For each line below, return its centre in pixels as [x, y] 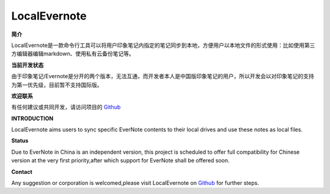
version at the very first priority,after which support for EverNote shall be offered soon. [120, 160]
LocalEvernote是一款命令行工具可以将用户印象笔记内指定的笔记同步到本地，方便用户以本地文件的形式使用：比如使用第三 [163, 45]
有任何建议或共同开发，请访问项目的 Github [66, 107]
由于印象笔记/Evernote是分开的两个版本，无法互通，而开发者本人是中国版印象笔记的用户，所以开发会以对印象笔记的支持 [163, 76]
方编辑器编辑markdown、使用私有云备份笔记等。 [73, 54]
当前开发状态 [28, 65]
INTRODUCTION [32, 118]
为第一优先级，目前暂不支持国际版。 [57, 85]
